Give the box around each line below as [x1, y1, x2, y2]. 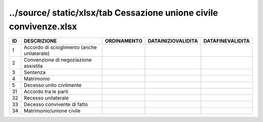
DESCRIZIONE [23, 38, 57, 44]
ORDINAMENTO [105, 38, 143, 44]
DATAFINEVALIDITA [203, 38, 250, 44]
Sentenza [23, 69, 46, 76]
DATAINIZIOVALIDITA [148, 38, 198, 44]
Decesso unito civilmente [23, 82, 82, 89]
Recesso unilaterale [23, 95, 69, 102]
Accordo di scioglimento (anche [23, 44, 97, 51]
